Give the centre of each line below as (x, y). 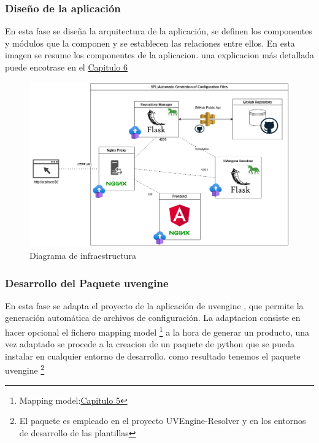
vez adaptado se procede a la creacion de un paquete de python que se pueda (150, 344)
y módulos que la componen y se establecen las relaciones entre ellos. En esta (150, 43)
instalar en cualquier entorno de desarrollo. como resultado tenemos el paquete (153, 356)
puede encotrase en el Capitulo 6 (66, 67)
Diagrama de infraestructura (83, 255)
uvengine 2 (25, 369)
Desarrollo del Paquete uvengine (87, 283)
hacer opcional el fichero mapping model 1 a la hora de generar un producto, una (157, 331)
